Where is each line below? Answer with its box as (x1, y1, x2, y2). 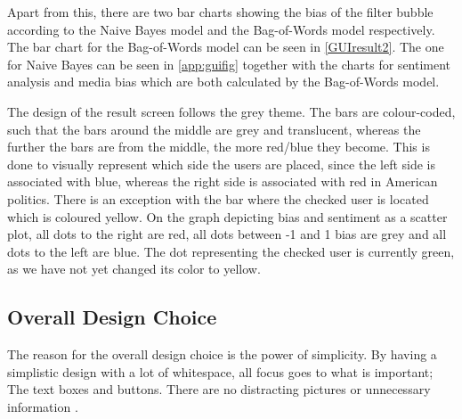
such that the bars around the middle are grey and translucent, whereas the (7, 119, 421, 138)
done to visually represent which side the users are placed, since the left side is (7, 154, 435, 173)
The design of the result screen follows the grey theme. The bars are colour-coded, (7, 102, 456, 120)
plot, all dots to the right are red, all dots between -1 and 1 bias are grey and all (7, 225, 447, 243)
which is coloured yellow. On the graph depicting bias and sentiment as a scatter (7, 207, 448, 226)
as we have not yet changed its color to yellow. (7, 259, 261, 278)
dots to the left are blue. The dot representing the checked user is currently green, (7, 242, 455, 260)
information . (7, 397, 78, 415)
